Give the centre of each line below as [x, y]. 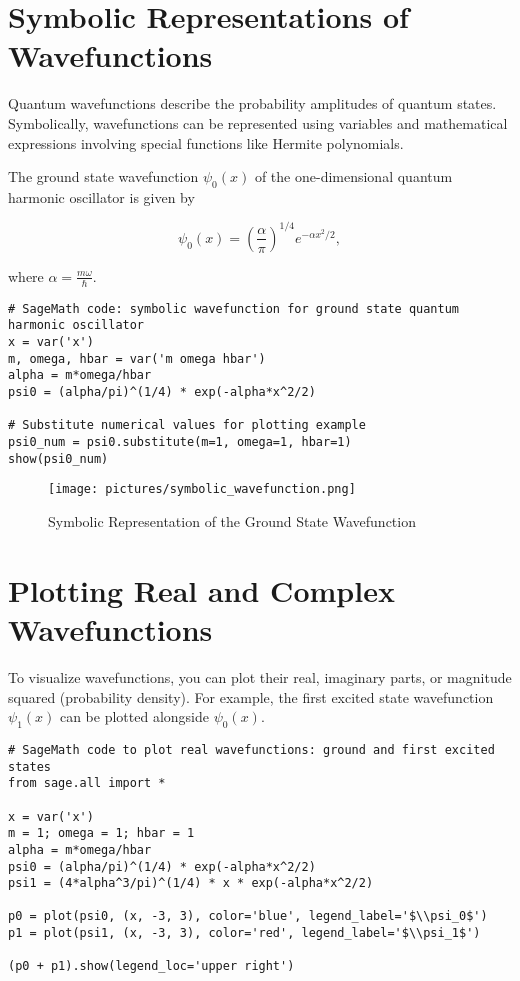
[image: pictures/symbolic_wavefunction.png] [202, 489]
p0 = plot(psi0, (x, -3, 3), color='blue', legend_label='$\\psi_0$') [248, 916]
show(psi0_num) [58, 458]
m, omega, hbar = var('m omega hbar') [137, 358]
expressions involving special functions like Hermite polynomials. [206, 142]
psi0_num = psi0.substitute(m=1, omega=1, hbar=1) [180, 442]
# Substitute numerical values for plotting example [187, 425]
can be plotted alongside [134, 716]
